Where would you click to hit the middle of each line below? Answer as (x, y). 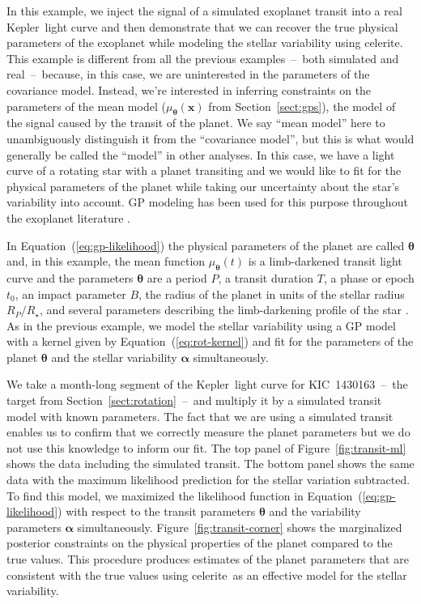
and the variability (315, 511)
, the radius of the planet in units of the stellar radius (272, 293)
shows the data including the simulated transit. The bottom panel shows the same (210, 464)
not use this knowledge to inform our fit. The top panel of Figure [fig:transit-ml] (206, 447)
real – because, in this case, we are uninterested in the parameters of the (188, 74)
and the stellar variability (114, 357)
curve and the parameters (70, 277)
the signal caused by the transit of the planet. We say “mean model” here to (196, 123)
